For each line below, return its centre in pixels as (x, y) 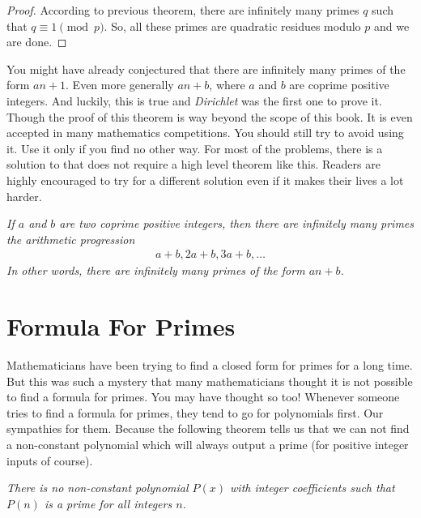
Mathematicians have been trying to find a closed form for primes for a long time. (210, 365)
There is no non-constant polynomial (98, 488)
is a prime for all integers (108, 503)
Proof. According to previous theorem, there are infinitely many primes (183, 10)
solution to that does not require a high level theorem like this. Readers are (193, 164)
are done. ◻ (37, 42)
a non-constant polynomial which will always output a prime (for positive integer (208, 445)
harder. (24, 196)
